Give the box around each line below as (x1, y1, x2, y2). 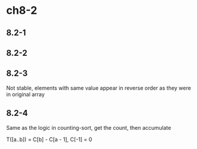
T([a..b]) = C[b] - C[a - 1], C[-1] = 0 (6, 136, 93, 143)
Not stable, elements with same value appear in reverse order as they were (6, 84, 192, 91)
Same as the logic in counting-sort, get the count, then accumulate (6, 124, 172, 131)
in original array (6, 91, 45, 98)
